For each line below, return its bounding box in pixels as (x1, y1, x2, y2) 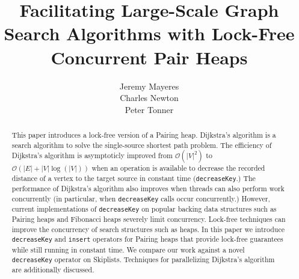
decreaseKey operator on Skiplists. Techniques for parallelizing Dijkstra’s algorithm (11, 254, 275, 265)
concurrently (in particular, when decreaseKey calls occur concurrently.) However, (11, 193, 270, 203)
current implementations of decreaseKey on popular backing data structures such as (11, 203, 277, 213)
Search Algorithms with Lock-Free (4, 21, 295, 46)
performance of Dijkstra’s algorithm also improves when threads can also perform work (11, 183, 285, 194)
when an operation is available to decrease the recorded (91, 163, 265, 173)
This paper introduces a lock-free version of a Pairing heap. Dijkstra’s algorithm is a (11, 130, 276, 140)
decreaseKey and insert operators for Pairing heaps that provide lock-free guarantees (11, 234, 283, 244)
